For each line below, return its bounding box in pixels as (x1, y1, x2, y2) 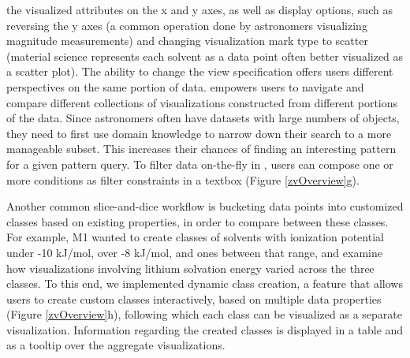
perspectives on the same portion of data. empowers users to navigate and (6, 78, 364, 95)
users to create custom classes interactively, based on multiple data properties (6, 290, 382, 307)
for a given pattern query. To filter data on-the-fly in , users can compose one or (6, 155, 393, 172)
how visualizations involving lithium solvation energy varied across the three (6, 259, 375, 276)
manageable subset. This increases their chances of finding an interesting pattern (6, 140, 397, 157)
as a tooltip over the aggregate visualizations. (6, 337, 225, 353)
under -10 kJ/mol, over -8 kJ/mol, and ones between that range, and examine (6, 244, 382, 260)
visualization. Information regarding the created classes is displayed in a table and (6, 321, 404, 337)
